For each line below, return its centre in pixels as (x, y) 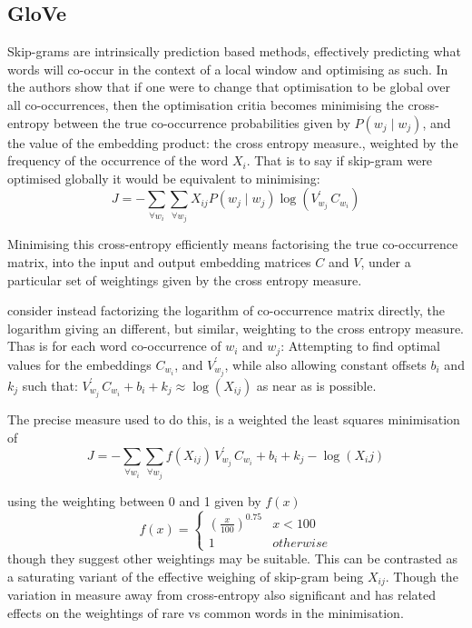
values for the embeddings (79, 364)
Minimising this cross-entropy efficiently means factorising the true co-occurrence (233, 244)
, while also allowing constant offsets (325, 364)
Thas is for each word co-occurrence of (114, 346)
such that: (50, 385)
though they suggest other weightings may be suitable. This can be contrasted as (233, 558)
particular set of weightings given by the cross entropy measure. (185, 279)
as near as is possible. (316, 385)
